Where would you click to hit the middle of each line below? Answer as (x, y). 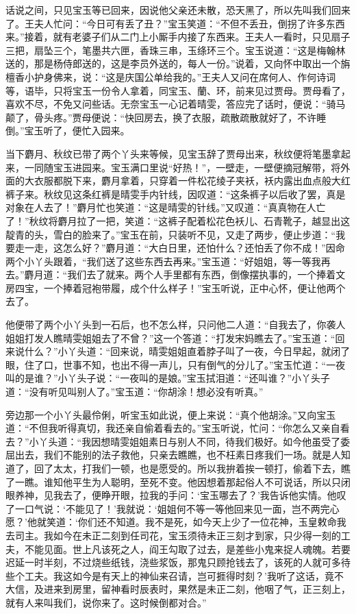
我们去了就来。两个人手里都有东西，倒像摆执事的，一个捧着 (202, 274)
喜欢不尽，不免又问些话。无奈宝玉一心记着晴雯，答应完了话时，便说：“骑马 (176, 104)
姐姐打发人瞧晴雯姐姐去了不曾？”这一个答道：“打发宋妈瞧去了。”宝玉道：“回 (175, 337)
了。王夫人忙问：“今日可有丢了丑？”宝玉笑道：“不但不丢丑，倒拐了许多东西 (175, 23)
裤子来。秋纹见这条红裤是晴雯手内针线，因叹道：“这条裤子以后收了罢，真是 (176, 194)
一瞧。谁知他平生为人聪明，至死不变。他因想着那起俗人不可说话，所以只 (178, 481)
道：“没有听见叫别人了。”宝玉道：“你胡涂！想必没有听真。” (135, 392)
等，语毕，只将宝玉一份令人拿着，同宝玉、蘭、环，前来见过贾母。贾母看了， (178, 90)
